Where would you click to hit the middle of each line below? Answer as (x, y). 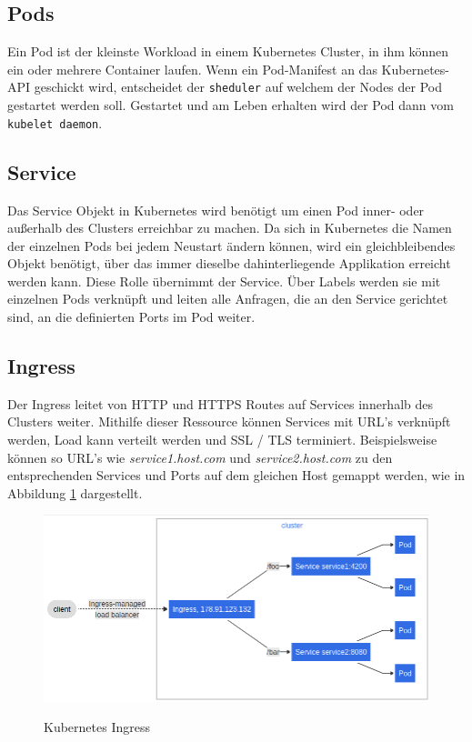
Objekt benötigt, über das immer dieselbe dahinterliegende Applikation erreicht (229, 263)
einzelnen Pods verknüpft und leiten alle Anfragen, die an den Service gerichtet (228, 299)
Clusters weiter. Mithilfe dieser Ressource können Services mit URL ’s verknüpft (229, 421)
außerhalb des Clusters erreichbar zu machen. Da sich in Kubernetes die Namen (230, 228)
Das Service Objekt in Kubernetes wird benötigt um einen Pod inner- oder (216, 210)
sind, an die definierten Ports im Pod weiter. (131, 317)
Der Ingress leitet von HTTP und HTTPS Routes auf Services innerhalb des (221, 403)
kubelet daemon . (55, 122)
